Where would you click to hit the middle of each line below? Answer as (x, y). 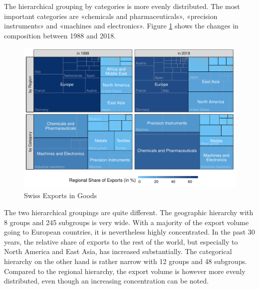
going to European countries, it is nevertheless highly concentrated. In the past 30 (129, 232)
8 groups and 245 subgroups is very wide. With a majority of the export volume (127, 222)
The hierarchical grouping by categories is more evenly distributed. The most (122, 6)
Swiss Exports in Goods (61, 195)
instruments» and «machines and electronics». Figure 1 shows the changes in (121, 26)
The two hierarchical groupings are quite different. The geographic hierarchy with (129, 212)
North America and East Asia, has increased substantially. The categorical (118, 251)
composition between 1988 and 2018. (60, 35)
